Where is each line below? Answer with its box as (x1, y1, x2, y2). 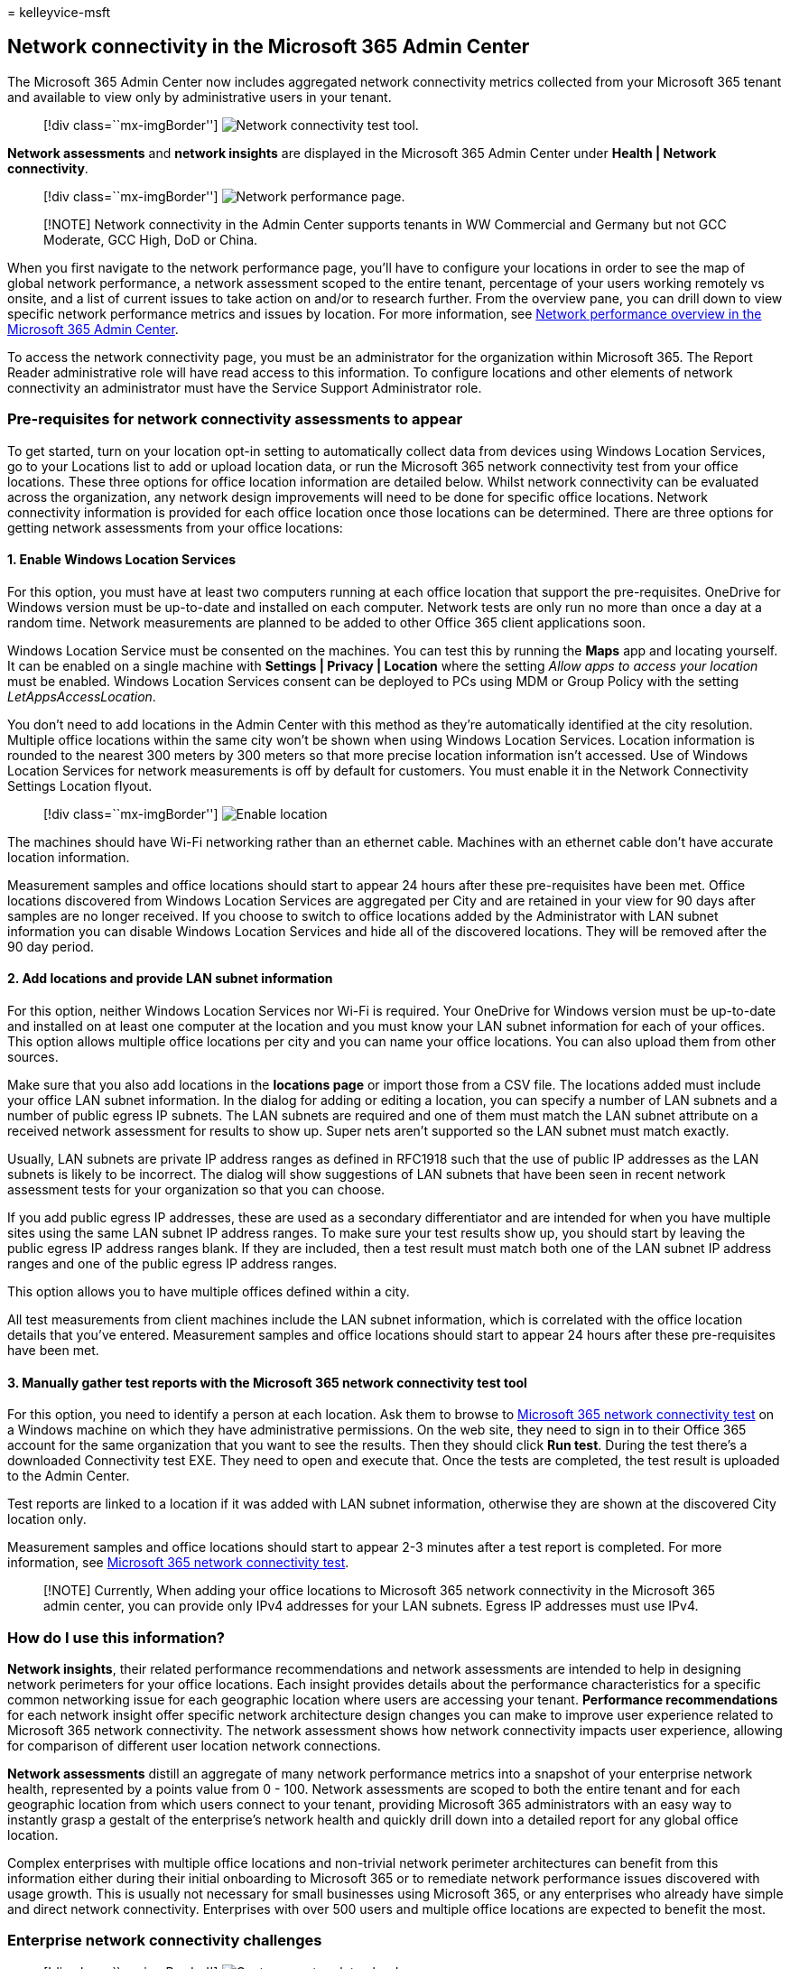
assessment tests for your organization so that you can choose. (7, 1182, 386, 1198)
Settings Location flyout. (7, 777, 153, 794)
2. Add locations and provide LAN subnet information (7, 971, 333, 987)
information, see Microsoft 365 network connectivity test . (7, 1555, 349, 1571)
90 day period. (7, 938, 95, 954)
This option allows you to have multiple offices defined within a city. (7, 1284, 410, 1300)
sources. (7, 1049, 59, 1065)
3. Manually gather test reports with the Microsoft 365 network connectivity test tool (7, 1374, 527, 1390)
